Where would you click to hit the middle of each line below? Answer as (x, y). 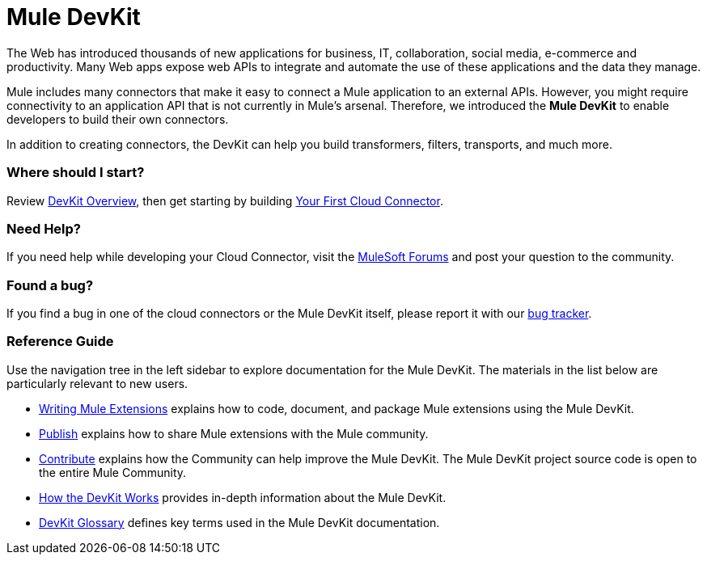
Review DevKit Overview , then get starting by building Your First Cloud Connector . (225, 200)
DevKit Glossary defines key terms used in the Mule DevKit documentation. (239, 522)
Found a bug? (50, 285)
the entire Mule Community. (113, 472)
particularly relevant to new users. (97, 383)
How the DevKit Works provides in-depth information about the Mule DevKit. (243, 497)
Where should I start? (76, 173)
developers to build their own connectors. (118, 119)
